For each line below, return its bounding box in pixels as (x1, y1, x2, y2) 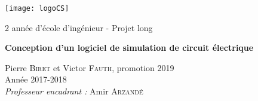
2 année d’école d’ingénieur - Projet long (5, 21, 153, 33)
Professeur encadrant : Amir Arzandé (5, 85, 143, 97)
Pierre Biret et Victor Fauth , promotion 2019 (5, 61, 174, 74)
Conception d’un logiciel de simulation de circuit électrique (5, 41, 254, 54)
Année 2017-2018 (5, 73, 67, 85)
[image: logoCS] (5, 4, 69, 13)
